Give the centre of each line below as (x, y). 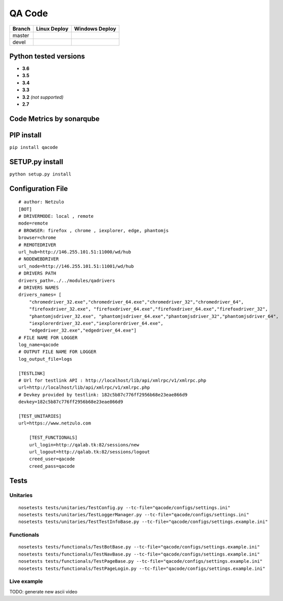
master (21, 35)
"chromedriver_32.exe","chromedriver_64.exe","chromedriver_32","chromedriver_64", (136, 302)
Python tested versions (47, 56)
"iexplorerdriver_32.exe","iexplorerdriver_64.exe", (96, 323)
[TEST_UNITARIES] (40, 416)
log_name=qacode (39, 345)
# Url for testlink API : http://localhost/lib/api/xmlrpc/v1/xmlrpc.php (112, 381)
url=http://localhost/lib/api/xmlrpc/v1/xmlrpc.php (84, 387)
